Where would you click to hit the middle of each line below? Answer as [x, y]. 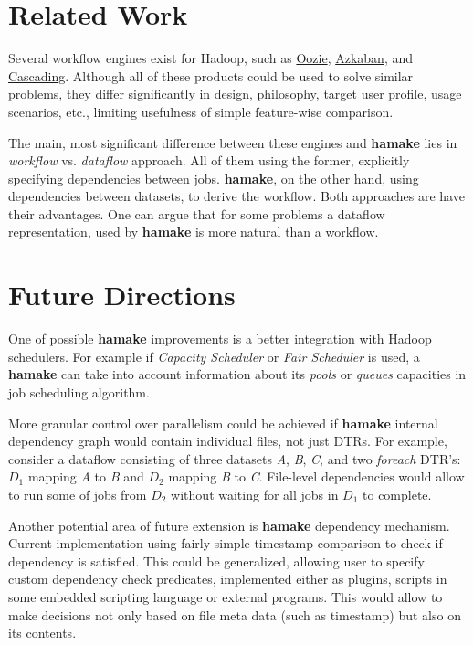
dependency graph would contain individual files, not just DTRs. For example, [228, 441]
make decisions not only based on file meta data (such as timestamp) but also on [235, 614]
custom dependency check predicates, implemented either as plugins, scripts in [228, 579]
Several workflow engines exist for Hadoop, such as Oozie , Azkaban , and [210, 58]
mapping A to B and [86, 476]
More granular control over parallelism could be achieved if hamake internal [223, 423]
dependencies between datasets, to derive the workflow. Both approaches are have [236, 196]
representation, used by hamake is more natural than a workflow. [194, 232]
